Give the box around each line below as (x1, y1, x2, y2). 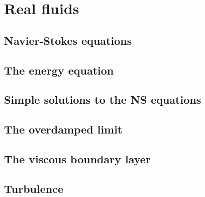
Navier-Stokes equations (4, 32, 132, 48)
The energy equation (4, 62, 114, 78)
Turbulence (4, 180, 63, 196)
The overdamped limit (4, 121, 123, 137)
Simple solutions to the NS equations (4, 92, 201, 107)
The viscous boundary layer (4, 151, 151, 166)
